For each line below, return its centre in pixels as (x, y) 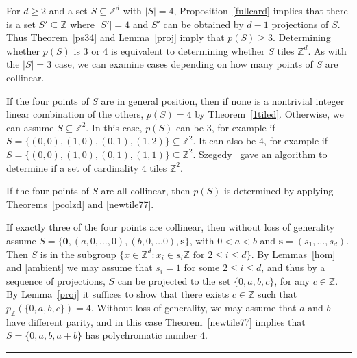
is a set (21, 24)
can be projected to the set (174, 280)
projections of (300, 24)
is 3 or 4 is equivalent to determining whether (169, 50)
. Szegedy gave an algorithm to (260, 154)
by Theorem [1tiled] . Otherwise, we (269, 114)
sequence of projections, (56, 280)
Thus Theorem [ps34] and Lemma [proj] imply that (115, 37)
